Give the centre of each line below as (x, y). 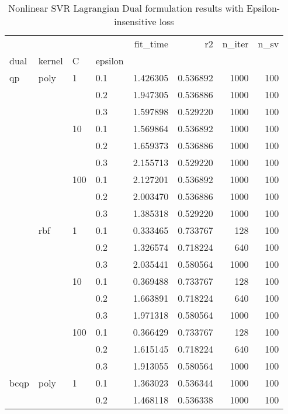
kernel (51, 61)
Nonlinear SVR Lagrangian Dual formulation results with (126, 8)
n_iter (235, 44)
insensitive (135, 21)
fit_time (151, 44)
